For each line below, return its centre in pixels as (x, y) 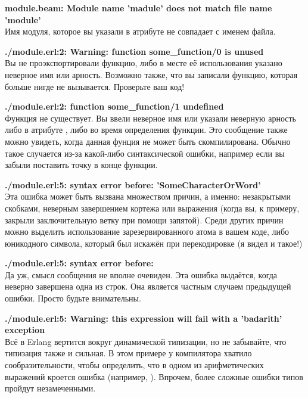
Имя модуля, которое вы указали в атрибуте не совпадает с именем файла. (140, 31)
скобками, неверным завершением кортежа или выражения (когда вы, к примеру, (152, 208)
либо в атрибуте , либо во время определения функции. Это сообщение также (146, 130)
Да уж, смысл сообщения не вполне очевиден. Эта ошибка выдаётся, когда (141, 274)
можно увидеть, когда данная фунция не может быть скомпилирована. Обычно (148, 141)
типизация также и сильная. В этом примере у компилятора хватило (128, 353)
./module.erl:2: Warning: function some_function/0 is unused (134, 51)
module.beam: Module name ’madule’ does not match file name (139, 8)
